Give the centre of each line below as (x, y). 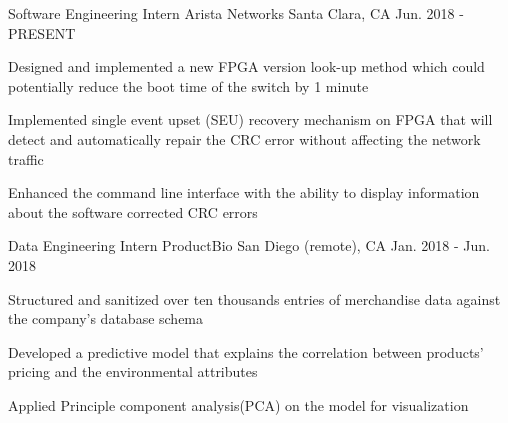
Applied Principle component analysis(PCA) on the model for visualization (238, 404)
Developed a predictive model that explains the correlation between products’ (246, 351)
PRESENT (42, 32)
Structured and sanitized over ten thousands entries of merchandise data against (254, 298)
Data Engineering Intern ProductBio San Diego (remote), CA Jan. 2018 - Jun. (249, 245)
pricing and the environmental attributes (133, 371)
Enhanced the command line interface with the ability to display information (244, 192)
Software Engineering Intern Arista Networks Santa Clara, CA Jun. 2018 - (236, 13)
